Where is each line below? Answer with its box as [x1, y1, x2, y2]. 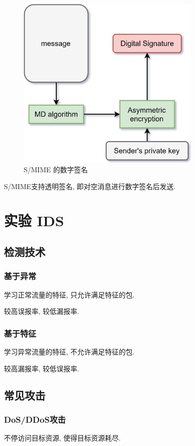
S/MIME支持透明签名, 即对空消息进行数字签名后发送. [4, 181, 176, 191]
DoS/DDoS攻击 [4, 413, 66, 426]
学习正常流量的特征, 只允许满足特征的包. [4, 289, 135, 299]
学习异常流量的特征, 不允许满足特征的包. [4, 347, 135, 357]
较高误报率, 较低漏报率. [4, 306, 79, 316]
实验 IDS [4, 210, 64, 230]
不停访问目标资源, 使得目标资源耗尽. [4, 433, 121, 443]
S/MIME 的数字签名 [24, 164, 88, 175]
